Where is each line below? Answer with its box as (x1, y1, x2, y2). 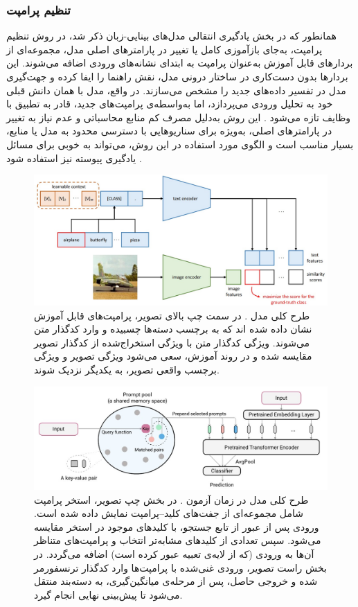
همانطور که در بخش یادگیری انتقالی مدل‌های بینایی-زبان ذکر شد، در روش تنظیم (6, 28, 337, 43)
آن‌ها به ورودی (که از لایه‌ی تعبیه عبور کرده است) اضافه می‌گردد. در (34, 546, 314, 561)
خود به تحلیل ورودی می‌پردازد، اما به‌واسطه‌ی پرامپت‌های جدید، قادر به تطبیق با (6, 96, 333, 111)
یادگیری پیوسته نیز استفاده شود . (6, 150, 142, 165)
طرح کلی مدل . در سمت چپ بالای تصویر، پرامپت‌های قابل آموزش (34, 308, 310, 322)
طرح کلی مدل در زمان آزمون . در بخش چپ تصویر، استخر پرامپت (34, 492, 309, 507)
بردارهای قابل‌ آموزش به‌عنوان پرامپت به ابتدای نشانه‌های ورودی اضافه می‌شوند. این (6, 55, 353, 70)
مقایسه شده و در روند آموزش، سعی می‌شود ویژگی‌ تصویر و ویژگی (34, 349, 312, 363)
